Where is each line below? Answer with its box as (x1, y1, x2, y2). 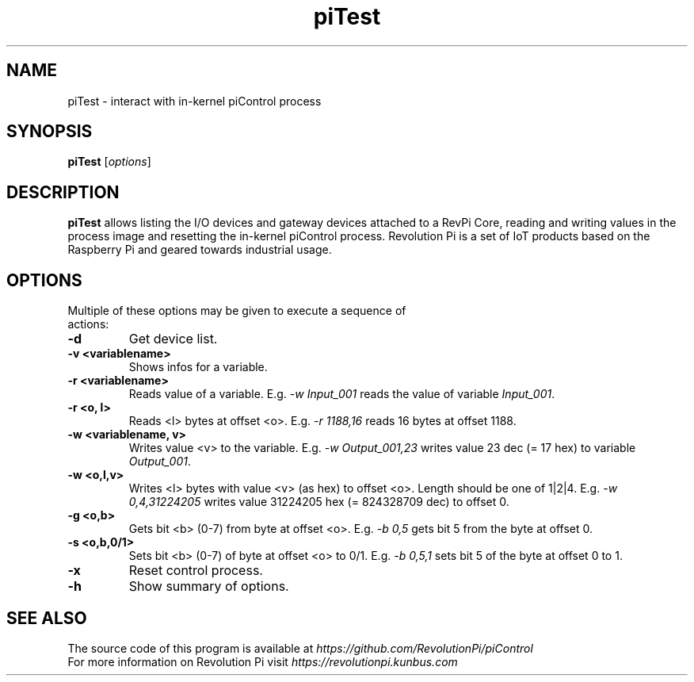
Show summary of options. (128, 578, 289, 595)
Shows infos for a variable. (128, 360, 268, 374)
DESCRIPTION (6, 182, 120, 202)
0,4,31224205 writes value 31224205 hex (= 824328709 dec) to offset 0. (128, 495, 509, 509)
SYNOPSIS (6, 121, 93, 142)
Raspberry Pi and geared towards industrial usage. (67, 243, 332, 257)
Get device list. (128, 331, 218, 347)
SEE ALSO (6, 607, 87, 628)
